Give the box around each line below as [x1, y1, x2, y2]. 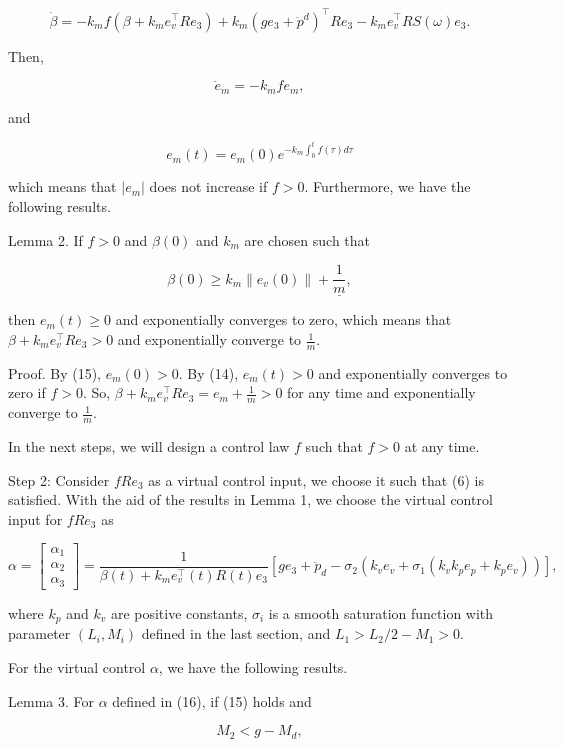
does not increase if [149, 176, 268, 197]
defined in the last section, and [141, 623, 331, 644]
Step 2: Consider [8, 469, 110, 490]
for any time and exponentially [287, 382, 476, 403]
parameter [8, 623, 71, 644]
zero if [8, 382, 46, 403]
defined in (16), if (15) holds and [112, 690, 312, 711]
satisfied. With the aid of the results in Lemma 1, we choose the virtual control [8, 489, 493, 510]
